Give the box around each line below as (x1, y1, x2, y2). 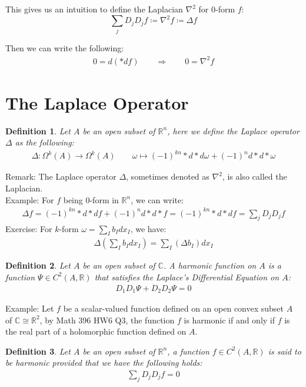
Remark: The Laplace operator (5, 170, 117, 183)
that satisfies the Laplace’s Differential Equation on (94, 270, 280, 283)
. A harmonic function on (163, 259, 257, 272)
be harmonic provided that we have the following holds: (5, 356, 202, 369)
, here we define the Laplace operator (167, 124, 300, 137)
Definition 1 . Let (5, 124, 71, 137)
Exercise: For (5, 222, 52, 234)
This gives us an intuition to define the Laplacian (5, 3, 183, 15)
